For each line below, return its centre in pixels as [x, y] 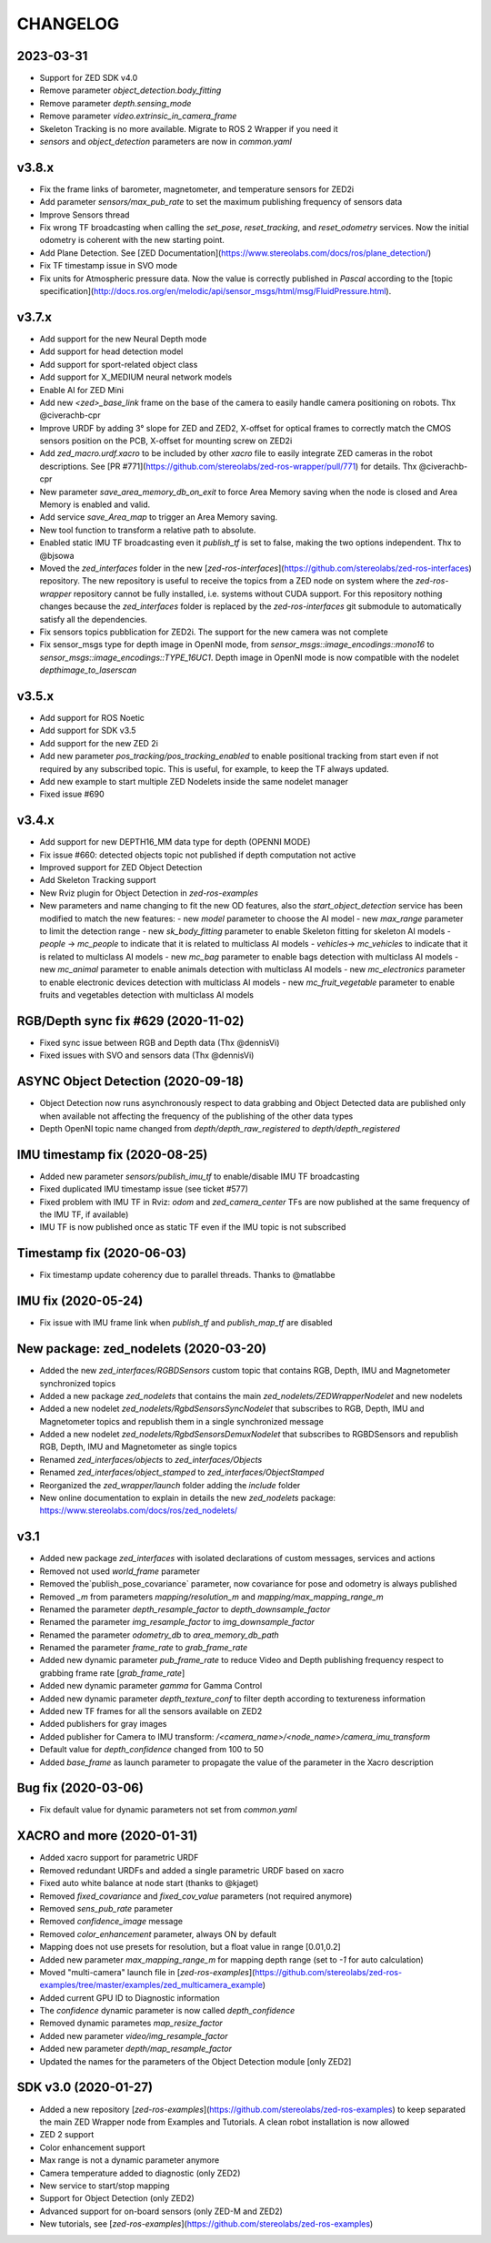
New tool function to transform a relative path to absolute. [148, 530]
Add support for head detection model [111, 351]
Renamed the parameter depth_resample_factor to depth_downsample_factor [185, 1609]
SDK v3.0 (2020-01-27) [85, 2088]
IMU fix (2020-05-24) [80, 1301]
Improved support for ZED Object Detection [121, 868]
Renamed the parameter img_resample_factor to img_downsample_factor [177, 1622]
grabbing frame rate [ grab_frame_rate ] [112, 1673]
